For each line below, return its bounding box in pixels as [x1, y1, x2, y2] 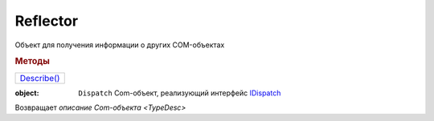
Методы [14, 56, 50, 67]
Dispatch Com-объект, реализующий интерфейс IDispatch [78, 88, 281, 98]
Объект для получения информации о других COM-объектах [14, 40, 225, 50]
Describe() [19, 72, 60, 83]
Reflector [14, 12, 79, 30]
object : [14, 88, 39, 98]
